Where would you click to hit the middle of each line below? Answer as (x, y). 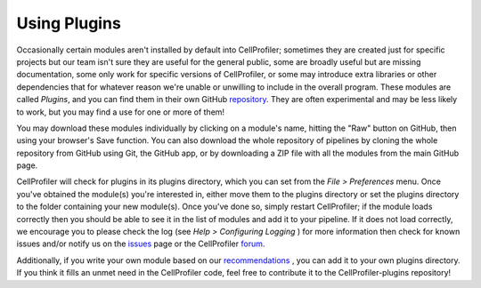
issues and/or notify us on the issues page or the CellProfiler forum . (141, 244)
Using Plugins (69, 23)
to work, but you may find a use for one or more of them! (121, 112)
